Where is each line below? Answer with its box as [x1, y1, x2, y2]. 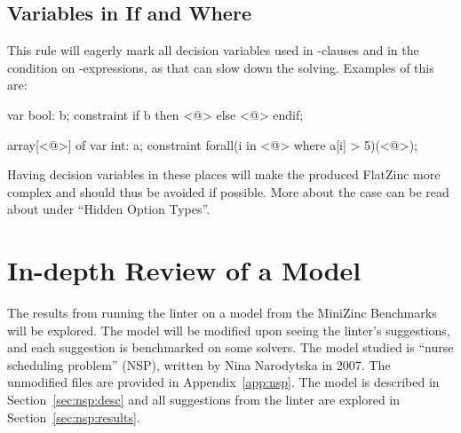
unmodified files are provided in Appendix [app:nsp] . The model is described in [7, 373, 440, 391]
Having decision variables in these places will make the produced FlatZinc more [7, 165, 441, 184]
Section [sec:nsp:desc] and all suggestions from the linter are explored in [7, 390, 401, 409]
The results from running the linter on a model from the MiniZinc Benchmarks [7, 303, 437, 322]
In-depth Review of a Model [7, 252, 362, 288]
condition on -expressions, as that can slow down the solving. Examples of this [7, 58, 434, 76]
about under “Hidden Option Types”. [7, 200, 211, 218]
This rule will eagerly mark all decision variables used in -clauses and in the [7, 41, 419, 59]
